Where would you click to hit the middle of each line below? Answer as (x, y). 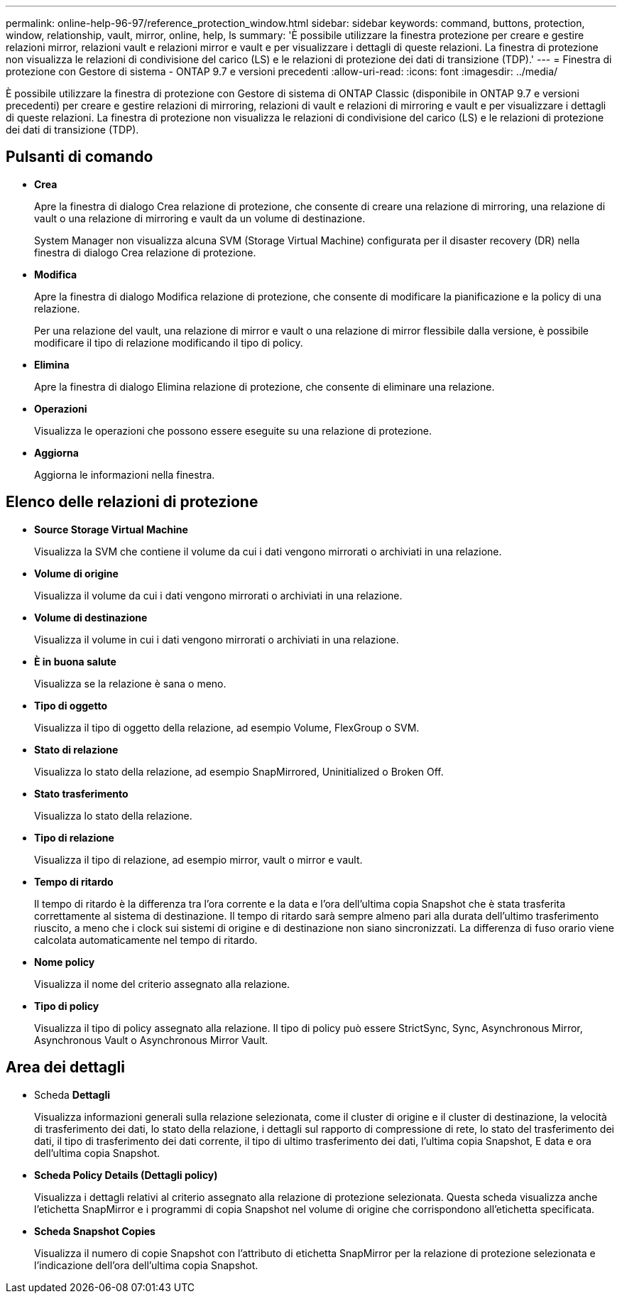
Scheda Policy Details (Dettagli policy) (126, 1175)
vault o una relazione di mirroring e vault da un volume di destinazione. (200, 218)
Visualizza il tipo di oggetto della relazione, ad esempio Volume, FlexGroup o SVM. (227, 727)
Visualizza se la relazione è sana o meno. (130, 683)
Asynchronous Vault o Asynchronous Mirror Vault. (151, 1040)
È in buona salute (75, 661)
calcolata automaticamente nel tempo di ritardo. (146, 940)
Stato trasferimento (81, 793)
